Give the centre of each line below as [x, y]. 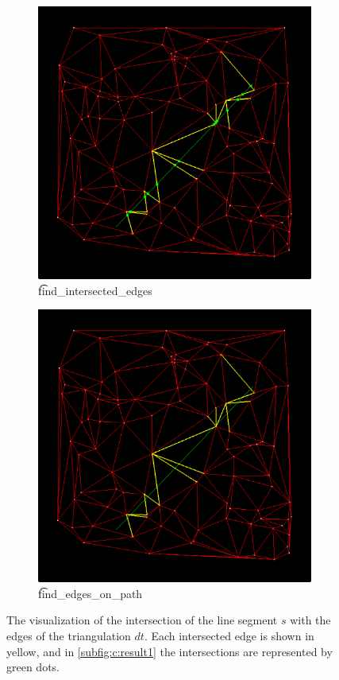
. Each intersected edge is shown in [229, 635]
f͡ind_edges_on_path [91, 593]
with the [310, 620]
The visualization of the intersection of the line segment [142, 620]
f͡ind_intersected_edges [95, 290]
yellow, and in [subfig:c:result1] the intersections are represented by [169, 651]
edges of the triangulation [69, 635]
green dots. [33, 667]
